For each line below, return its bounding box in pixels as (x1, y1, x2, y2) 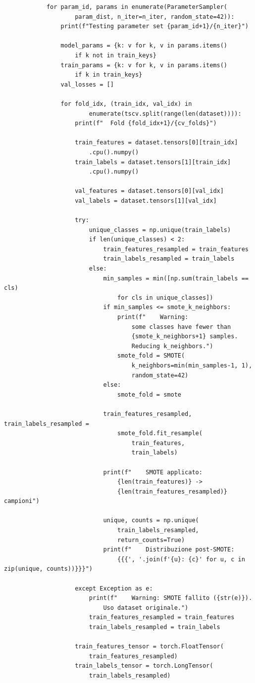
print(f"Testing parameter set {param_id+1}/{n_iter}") (60, 23, 249, 30)
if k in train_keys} (75, 71, 143, 79)
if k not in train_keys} (75, 51, 156, 59)
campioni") (4, 498, 40, 505)
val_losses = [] (60, 81, 114, 88)
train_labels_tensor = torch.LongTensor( (75, 662, 213, 670)
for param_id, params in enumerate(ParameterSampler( (46, 3, 228, 10)
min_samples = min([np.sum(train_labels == (103, 274, 249, 282)
